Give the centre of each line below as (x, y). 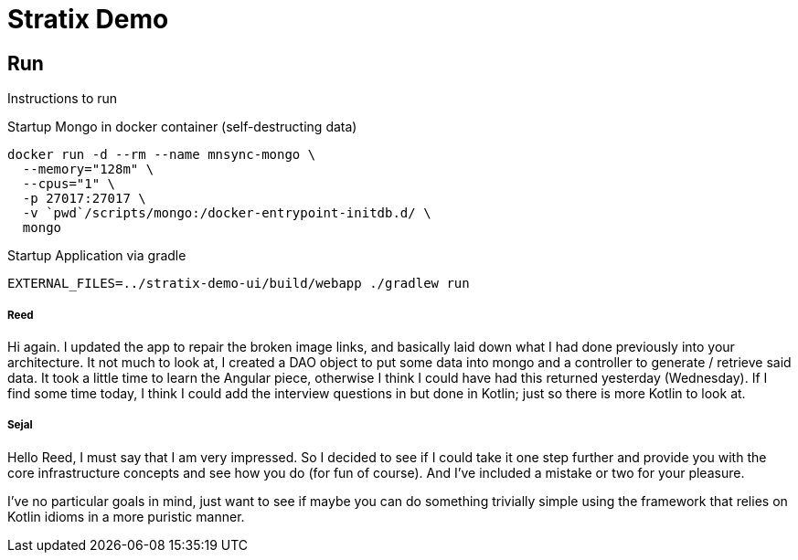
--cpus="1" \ (69, 184)
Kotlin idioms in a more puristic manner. (126, 516)
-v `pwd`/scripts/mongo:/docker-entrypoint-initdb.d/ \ (227, 213)
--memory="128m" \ (88, 169)
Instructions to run (63, 99)
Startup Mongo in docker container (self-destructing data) (182, 127)
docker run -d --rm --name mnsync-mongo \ (162, 155)
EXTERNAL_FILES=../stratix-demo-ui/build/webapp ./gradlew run (239, 284)
